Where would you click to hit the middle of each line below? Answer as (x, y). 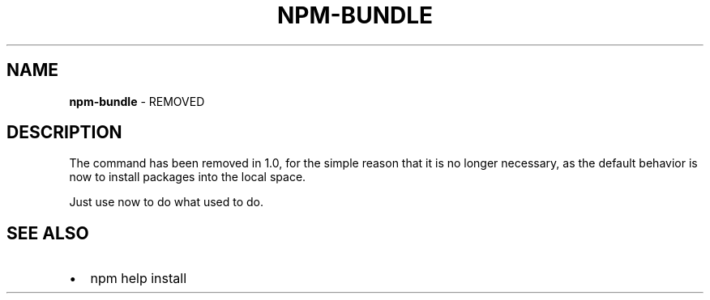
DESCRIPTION (64, 133)
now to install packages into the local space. (188, 177)
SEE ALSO (48, 233)
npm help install (139, 279)
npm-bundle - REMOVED (137, 101)
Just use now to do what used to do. (167, 202)
